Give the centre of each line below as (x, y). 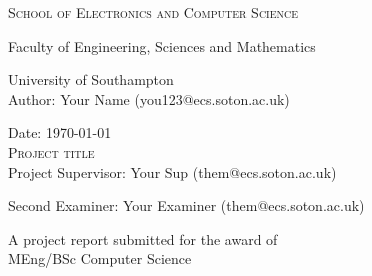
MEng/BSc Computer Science (100, 258)
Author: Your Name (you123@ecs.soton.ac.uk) (149, 98)
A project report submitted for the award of (143, 238)
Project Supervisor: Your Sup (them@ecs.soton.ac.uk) (172, 171)
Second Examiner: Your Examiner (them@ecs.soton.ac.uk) (186, 205)
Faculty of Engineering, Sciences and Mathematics (162, 45)
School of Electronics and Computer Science (153, 12)
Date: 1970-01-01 (60, 132)
